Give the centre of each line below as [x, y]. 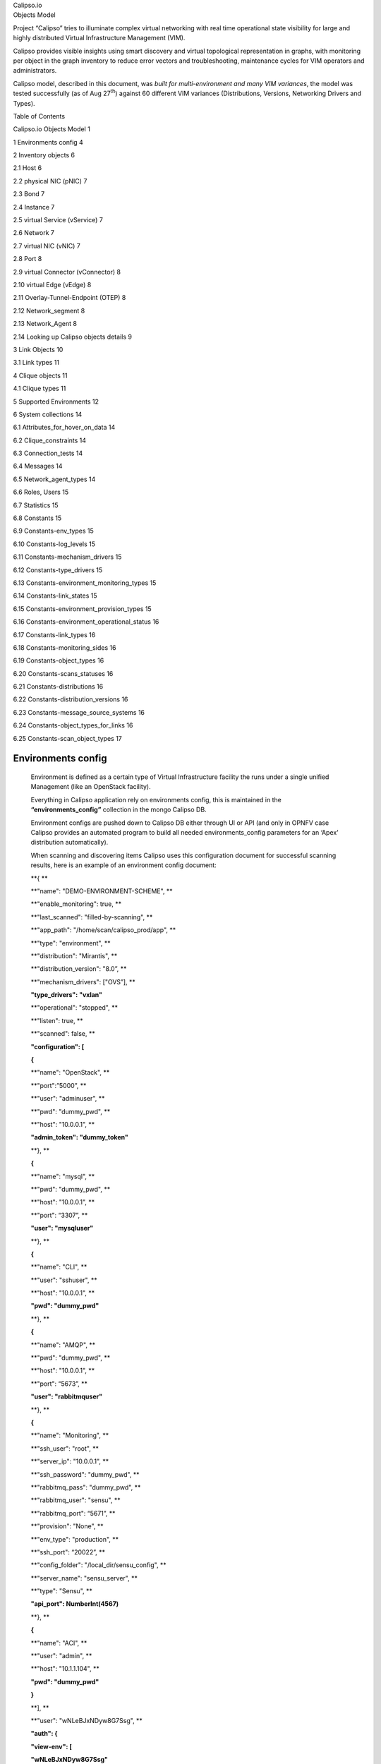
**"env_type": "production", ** [75, 1539]
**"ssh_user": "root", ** [65, 1448]
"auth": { [44, 1734]
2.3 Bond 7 [29, 194]
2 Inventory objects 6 [44, 155]
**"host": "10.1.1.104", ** [65, 1669]
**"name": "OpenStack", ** [70, 1073]
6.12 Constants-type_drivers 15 [58, 570]
